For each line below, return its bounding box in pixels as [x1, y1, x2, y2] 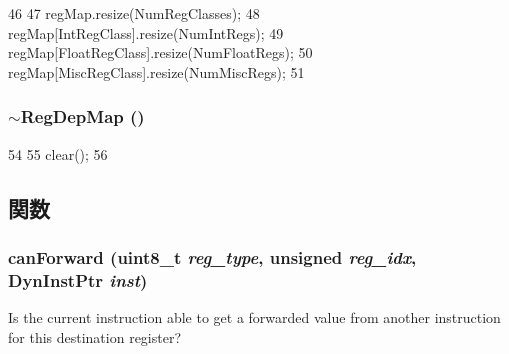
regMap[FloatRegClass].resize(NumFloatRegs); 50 [8, 42, 313, 63]
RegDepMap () [20, 104, 145, 129]
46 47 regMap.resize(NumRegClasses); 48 [8, 3, 260, 23]
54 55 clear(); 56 [8, 143, 108, 164]
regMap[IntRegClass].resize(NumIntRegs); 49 [8, 22, 284, 43]
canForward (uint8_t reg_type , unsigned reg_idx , [8, 244, 417, 269]
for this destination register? [8, 326, 182, 347]
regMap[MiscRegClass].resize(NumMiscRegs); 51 [8, 61, 305, 82]
